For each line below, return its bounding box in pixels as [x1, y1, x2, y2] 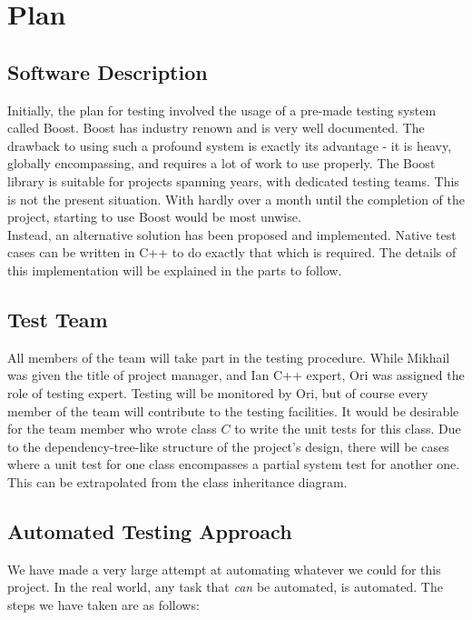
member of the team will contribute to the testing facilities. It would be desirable [7, 401, 459, 420]
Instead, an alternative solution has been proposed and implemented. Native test [7, 225, 457, 244]
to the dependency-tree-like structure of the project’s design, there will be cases [7, 436, 449, 455]
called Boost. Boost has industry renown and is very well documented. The [7, 118, 425, 137]
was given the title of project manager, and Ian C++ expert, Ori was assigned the [7, 365, 465, 385]
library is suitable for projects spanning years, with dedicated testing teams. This [7, 171, 459, 190]
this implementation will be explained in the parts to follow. [7, 260, 342, 279]
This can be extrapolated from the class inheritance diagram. [7, 472, 348, 491]
